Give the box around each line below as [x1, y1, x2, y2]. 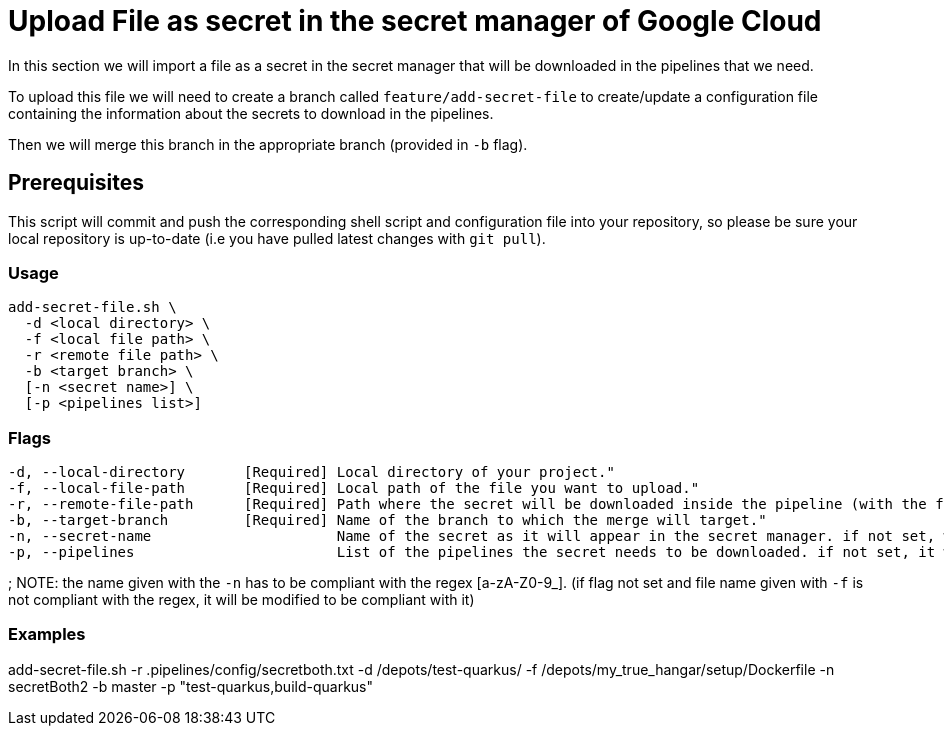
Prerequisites [8, 170, 144, 196]
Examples [8, 624, 86, 645]
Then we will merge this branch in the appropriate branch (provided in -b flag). [8, 135, 528, 153]
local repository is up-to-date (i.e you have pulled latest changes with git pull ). [8, 229, 546, 247]
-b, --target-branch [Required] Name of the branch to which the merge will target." [8, 512, 767, 529]
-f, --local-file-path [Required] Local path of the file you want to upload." [8, 480, 700, 497]
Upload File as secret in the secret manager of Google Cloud [8, 4, 822, 38]
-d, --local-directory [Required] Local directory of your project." [8, 464, 615, 481]
